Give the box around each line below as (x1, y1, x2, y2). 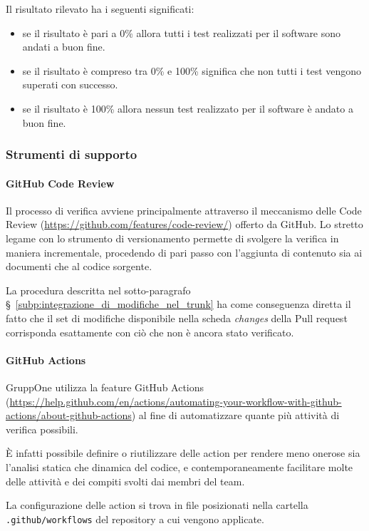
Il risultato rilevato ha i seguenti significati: (6, 1, 194, 16)
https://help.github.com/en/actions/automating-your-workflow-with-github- (9, 393, 342, 408)
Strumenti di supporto (6, 145, 137, 163)
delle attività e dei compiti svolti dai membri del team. (6, 473, 245, 488)
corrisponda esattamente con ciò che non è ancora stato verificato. (6, 324, 294, 339)
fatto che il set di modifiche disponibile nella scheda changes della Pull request (6, 310, 348, 325)
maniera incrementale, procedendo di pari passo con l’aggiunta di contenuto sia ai (6, 244, 363, 259)
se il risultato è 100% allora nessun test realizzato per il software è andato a (22, 100, 353, 115)
